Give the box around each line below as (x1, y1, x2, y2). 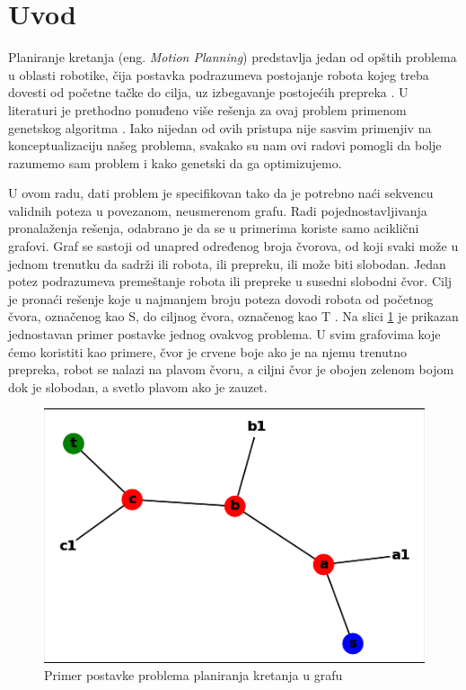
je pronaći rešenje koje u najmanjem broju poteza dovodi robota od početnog (8, 289, 434, 308)
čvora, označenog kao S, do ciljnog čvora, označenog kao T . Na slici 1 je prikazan (8, 307, 459, 326)
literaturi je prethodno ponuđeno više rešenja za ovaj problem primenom (8, 100, 407, 119)
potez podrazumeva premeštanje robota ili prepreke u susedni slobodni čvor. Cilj (8, 272, 453, 291)
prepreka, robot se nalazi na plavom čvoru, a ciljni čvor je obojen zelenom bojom (8, 360, 454, 379)
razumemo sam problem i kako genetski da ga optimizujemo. (8, 153, 342, 172)
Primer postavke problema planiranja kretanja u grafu (44, 666, 343, 685)
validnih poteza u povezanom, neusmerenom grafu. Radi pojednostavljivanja (8, 201, 427, 220)
